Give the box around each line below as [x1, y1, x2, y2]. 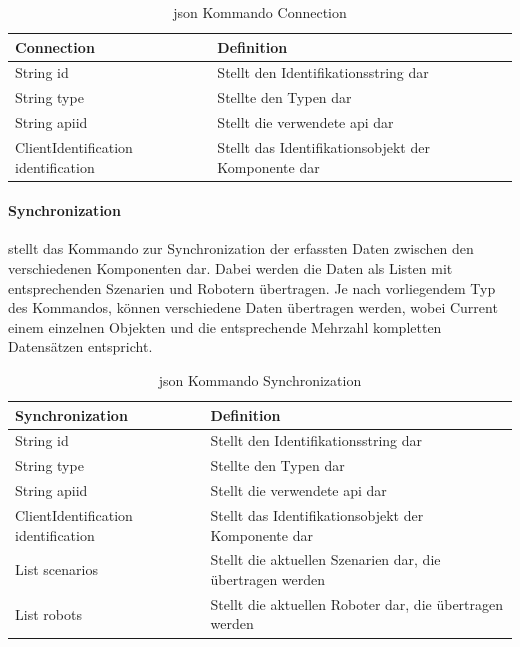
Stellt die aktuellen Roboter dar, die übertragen [210, 593, 504, 614]
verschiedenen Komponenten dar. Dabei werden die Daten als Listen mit [8, 258, 453, 279]
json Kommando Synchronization [158, 370, 362, 391]
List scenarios [15, 559, 98, 580]
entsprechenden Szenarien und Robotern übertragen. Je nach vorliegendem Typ [8, 277, 496, 298]
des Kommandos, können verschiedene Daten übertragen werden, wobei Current [8, 297, 498, 318]
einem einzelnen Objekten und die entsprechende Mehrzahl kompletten [8, 316, 442, 337]
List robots [15, 603, 82, 624]
